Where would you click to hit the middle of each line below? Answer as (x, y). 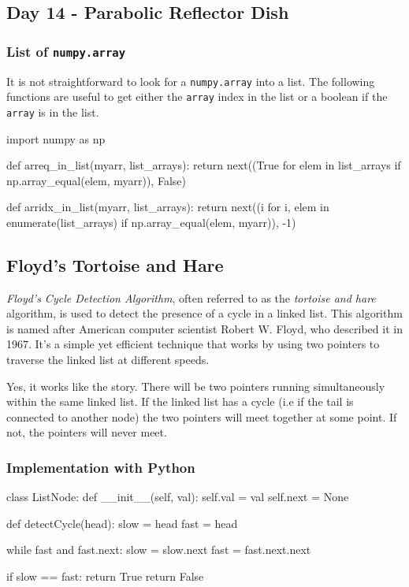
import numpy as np (56, 138)
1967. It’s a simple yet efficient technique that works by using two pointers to (193, 344)
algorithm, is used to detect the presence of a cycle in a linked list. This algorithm (204, 313)
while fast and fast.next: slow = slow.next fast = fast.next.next (159, 550)
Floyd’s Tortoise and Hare (115, 264)
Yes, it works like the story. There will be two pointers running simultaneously (196, 386)
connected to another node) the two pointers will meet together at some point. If (202, 416)
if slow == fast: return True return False (105, 576)
